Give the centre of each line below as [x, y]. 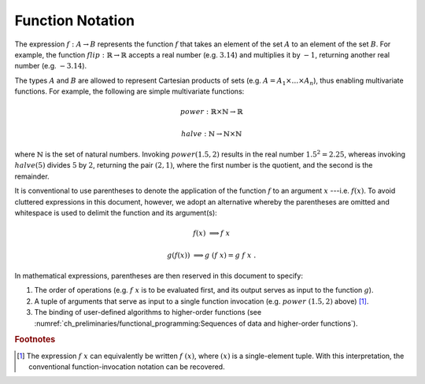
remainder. [32, 176]
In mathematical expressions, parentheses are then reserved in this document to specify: [159, 276]
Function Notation [75, 20]
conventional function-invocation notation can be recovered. [127, 367]
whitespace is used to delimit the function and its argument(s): [116, 213]
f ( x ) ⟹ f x [212, 233]
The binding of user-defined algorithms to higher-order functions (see [148, 312]
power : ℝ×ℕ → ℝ [211, 112]
